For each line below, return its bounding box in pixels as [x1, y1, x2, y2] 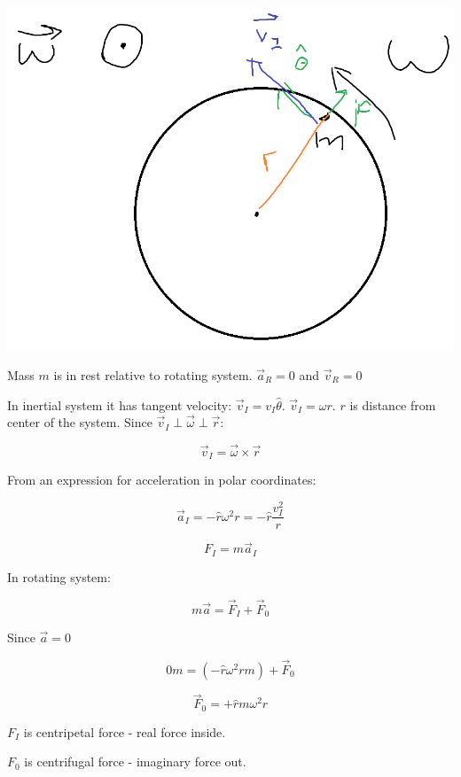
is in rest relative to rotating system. [53, 365, 253, 384]
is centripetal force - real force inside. [23, 722, 226, 741]
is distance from [349, 395, 436, 414]
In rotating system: [7, 567, 111, 586]
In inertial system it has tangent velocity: [7, 395, 232, 414]
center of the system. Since [7, 413, 152, 431]
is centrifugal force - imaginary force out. [24, 752, 246, 771]
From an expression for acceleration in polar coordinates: [7, 470, 316, 489]
